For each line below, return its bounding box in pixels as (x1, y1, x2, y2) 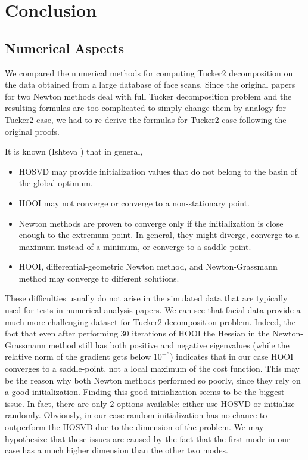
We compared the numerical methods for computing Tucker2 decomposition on (5, 66, 293, 79)
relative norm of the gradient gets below (5, 350, 151, 363)
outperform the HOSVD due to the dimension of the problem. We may (5, 421, 264, 433)
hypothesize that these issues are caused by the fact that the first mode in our (5, 432, 290, 444)
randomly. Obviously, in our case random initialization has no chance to (5, 409, 267, 421)
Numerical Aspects (5, 38, 124, 57)
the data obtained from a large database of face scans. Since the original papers (5, 78, 295, 91)
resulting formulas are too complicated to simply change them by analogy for (5, 101, 287, 114)
